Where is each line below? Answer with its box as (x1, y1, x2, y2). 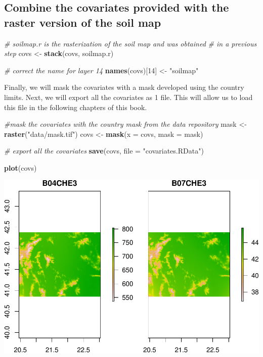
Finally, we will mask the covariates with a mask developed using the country (4, 82, 244, 92)
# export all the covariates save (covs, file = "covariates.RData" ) (4, 145, 204, 156)
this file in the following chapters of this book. (4, 101, 147, 112)
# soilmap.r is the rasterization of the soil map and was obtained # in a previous (4, 38, 257, 48)
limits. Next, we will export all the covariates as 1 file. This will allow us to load (4, 91, 253, 102)
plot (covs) (4, 162, 37, 173)
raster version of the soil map (4, 14, 161, 30)
